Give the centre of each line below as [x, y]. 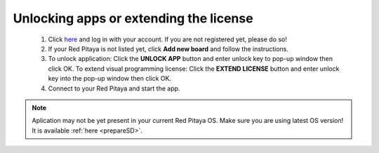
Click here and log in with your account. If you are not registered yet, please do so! [168, 39]
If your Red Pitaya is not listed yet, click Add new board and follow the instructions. [168, 48]
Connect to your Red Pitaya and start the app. [114, 88]
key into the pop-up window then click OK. [110, 79]
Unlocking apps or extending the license [133, 18]
